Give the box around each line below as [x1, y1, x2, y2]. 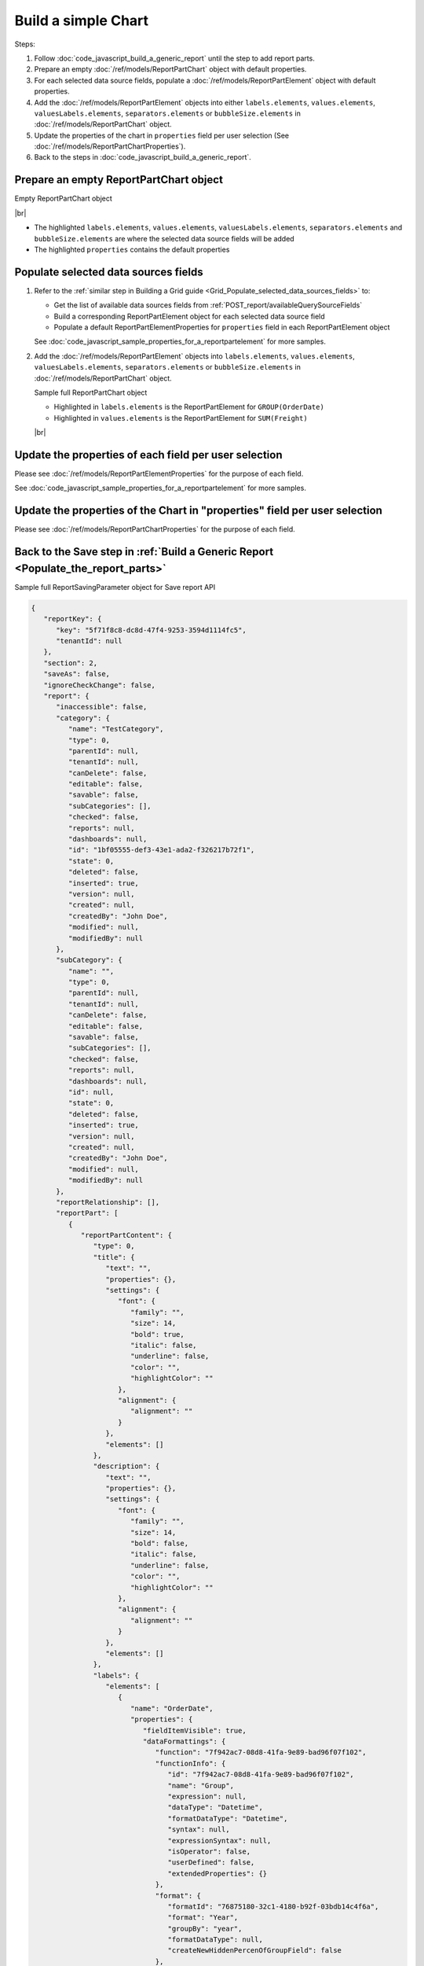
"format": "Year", [167, 1913, 239, 1922]
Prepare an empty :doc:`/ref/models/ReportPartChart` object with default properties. [34, 64, 307, 74]
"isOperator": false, [167, 1846, 251, 1856]
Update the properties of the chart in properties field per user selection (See [34, 131, 290, 140]
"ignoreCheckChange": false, [43, 680, 156, 690]
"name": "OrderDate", [130, 1703, 214, 1713]
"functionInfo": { [155, 1758, 226, 1768]
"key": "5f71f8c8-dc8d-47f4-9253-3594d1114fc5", [56, 625, 247, 635]
